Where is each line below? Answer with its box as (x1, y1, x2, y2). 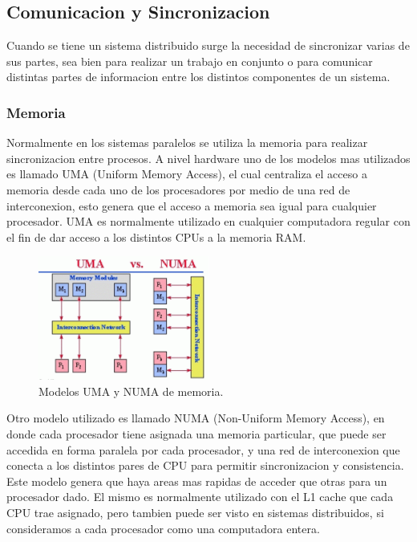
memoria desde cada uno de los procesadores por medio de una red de (6, 181, 350, 198)
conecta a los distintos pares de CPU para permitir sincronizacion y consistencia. (6, 457, 404, 474)
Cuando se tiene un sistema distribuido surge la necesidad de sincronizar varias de (6, 37, 410, 54)
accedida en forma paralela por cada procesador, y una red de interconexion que (6, 441, 400, 458)
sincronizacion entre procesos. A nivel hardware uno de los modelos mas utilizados (6, 149, 411, 166)
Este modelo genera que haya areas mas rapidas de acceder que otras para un (6, 472, 387, 489)
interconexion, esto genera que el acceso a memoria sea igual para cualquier (6, 197, 377, 214)
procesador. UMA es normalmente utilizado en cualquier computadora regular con (6, 213, 411, 230)
